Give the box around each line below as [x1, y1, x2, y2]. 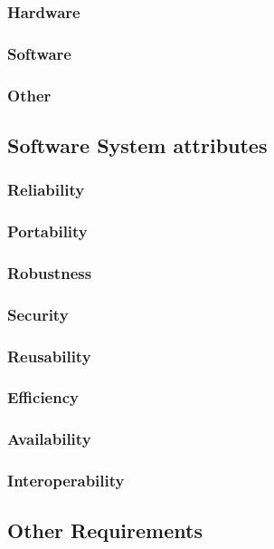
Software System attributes [7, 130, 268, 159]
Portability [7, 220, 88, 243]
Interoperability [7, 469, 125, 492]
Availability [7, 428, 91, 450]
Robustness [7, 261, 92, 284]
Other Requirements [7, 516, 203, 544]
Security [7, 303, 69, 325]
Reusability [7, 344, 91, 367]
